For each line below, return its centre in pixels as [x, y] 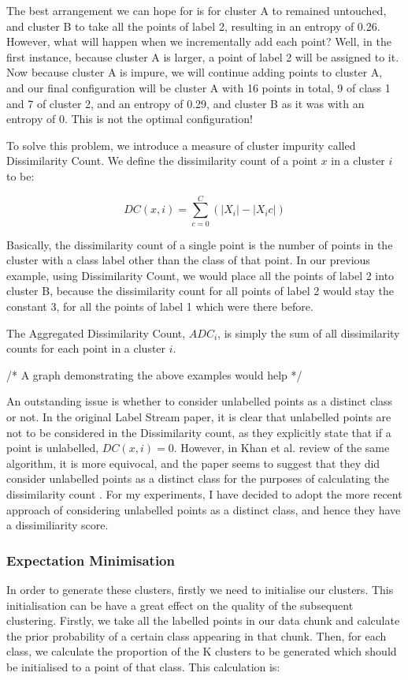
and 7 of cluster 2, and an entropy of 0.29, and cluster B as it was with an [185, 103]
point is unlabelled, [53, 448]
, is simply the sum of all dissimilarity [309, 333]
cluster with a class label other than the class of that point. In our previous [188, 260]
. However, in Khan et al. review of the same [282, 448]
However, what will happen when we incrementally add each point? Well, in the [199, 41]
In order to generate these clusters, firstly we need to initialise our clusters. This [200, 589]
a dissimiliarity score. [57, 525]
